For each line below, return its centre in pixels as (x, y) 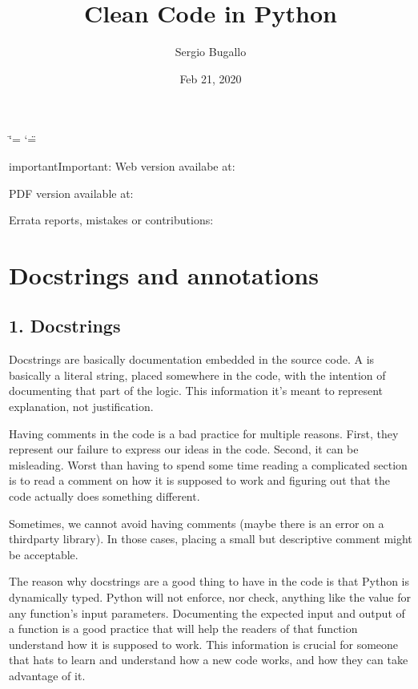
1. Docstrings (65, 326)
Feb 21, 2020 (211, 78)
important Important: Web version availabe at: (122, 165)
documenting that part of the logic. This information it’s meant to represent (196, 391)
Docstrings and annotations (164, 274)
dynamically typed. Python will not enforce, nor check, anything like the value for (210, 596)
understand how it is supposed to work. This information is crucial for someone (204, 644)
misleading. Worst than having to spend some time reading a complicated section (208, 464)
